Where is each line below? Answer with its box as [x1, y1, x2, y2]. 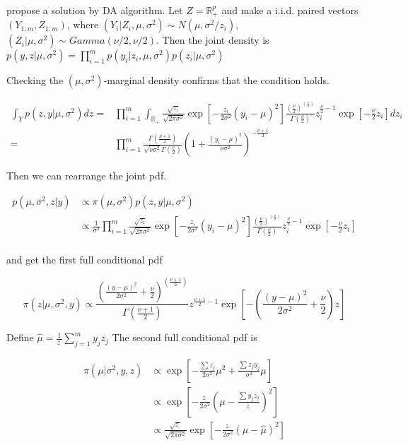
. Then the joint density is [156, 32, 269, 47]
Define [6, 330, 34, 345]
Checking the [6, 73, 64, 88]
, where [66, 17, 99, 32]
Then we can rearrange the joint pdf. [6, 168, 167, 183]
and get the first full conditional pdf [6, 252, 163, 267]
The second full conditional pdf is [112, 330, 257, 345]
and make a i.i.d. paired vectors [221, 3, 359, 17]
